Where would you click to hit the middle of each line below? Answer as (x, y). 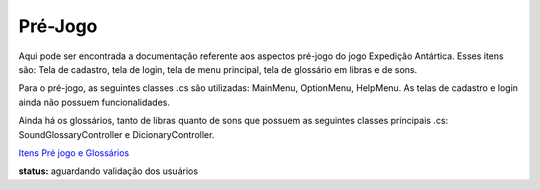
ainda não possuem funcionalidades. (94, 102)
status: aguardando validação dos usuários (108, 171)
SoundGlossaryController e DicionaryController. (116, 134)
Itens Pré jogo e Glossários (74, 152)
